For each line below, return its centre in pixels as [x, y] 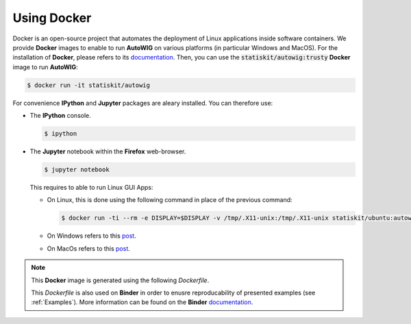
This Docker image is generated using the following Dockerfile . [120, 280]
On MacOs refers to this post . [88, 248]
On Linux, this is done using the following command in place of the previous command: [170, 200]
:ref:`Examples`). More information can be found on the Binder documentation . [142, 302]
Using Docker [52, 18]
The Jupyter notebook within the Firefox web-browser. [108, 151]
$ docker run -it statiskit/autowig [89, 85]
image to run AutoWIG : [45, 67]
